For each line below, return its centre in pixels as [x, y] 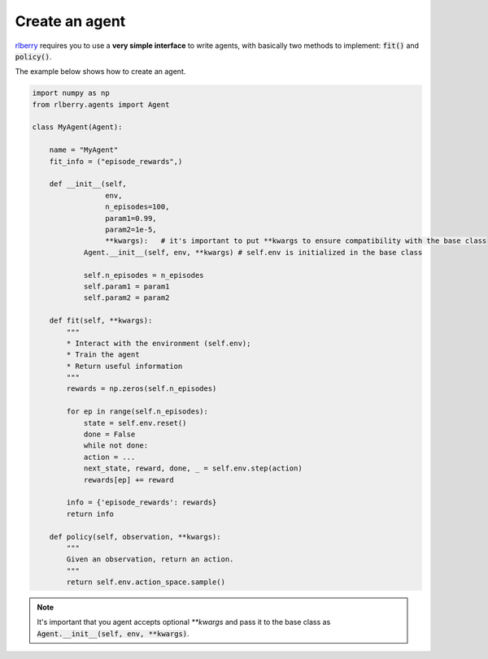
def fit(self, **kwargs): [101, 321]
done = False [109, 434]
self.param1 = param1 [126, 286]
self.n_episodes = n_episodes [144, 275]
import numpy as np [71, 93]
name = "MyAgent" [84, 150]
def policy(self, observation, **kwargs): [135, 537]
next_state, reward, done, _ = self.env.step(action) [193, 468]
